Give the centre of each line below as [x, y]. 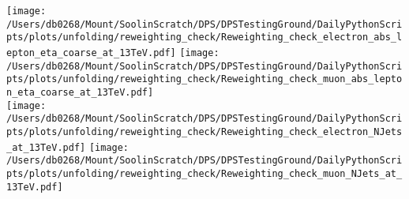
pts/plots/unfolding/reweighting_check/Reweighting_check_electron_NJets [204, 131]
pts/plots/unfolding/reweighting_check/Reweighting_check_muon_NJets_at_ [204, 173]
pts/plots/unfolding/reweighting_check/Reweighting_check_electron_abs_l [204, 38]
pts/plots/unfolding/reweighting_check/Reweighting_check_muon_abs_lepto [204, 79]
